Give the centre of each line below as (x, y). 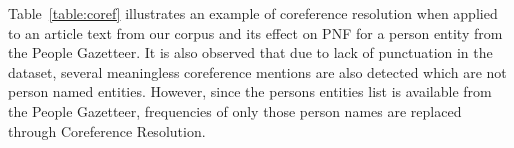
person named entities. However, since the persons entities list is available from (250, 91)
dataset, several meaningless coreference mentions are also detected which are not (257, 71)
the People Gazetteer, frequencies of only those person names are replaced (235, 110)
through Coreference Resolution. (107, 130)
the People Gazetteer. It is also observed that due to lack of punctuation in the (250, 52)
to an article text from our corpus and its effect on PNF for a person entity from (255, 32)
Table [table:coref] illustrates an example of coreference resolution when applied (253, 13)
